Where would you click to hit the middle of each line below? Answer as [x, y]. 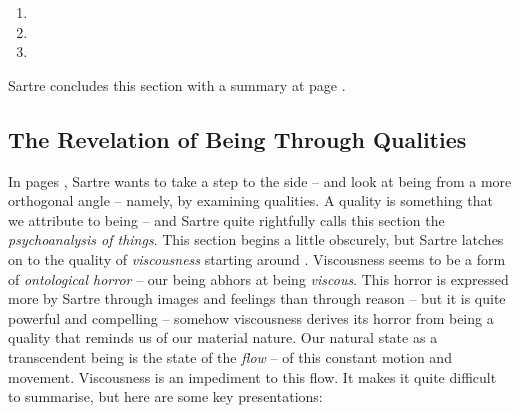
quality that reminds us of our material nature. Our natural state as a [223, 337]
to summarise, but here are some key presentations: [165, 396]
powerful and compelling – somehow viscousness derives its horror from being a [251, 317]
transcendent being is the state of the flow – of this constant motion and [230, 356]
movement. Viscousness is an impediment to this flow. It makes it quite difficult [252, 376]
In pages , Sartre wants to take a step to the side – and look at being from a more [260, 180]
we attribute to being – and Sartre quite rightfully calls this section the [226, 219]
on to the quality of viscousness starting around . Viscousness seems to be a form [257, 258]
